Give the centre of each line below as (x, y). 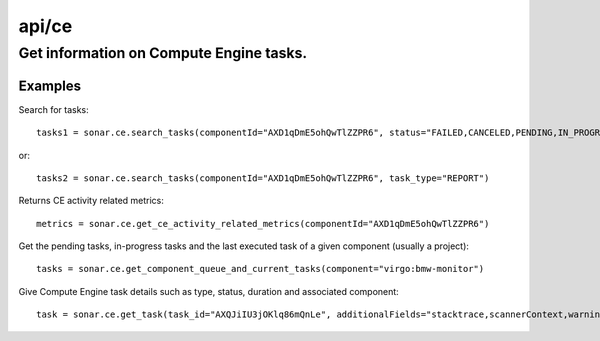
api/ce (45, 26)
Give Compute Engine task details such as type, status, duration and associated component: (208, 291)
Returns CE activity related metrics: (91, 201)
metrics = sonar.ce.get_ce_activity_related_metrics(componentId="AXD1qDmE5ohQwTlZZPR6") (263, 223)
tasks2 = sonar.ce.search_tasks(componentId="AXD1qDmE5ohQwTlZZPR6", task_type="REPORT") (263, 178)
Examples (50, 85)
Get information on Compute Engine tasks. (163, 53)
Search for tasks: (53, 109)
